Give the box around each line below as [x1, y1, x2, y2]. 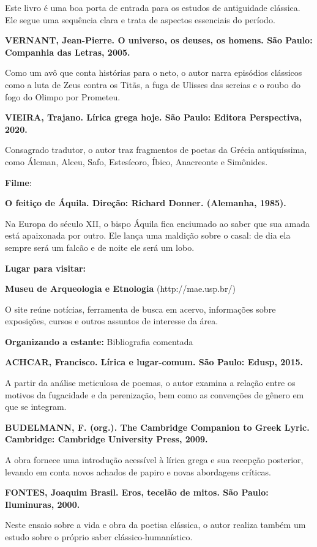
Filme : [5, 176, 32, 188]
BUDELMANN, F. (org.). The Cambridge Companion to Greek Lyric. [5, 420, 310, 433]
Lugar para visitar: [5, 261, 86, 274]
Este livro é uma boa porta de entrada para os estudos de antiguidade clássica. [5, 1, 300, 13]
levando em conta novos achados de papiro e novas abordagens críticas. [5, 465, 271, 478]
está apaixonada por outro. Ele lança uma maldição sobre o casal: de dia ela [5, 229, 291, 242]
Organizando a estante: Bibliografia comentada [5, 335, 193, 348]
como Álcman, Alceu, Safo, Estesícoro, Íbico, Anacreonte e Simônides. [5, 155, 268, 168]
